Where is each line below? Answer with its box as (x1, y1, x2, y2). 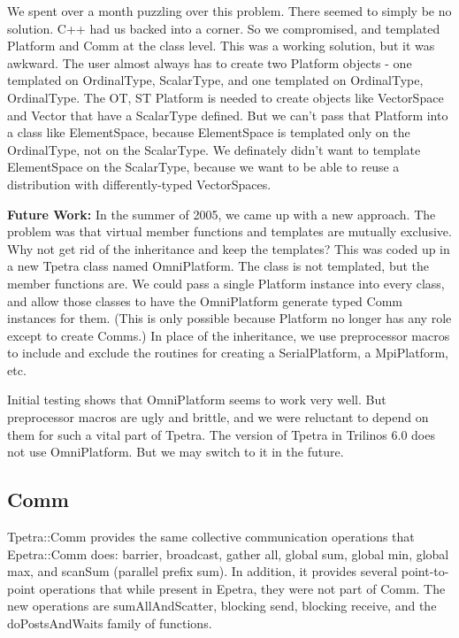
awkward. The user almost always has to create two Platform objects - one (7, 53, 412, 72)
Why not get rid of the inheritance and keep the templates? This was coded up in (7, 239, 450, 258)
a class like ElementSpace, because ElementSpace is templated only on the (7, 123, 410, 142)
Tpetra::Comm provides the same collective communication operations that (7, 527, 415, 546)
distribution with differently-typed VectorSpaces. (7, 174, 272, 193)
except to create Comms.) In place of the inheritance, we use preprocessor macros (7, 326, 450, 344)
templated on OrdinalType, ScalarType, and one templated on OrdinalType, (7, 71, 424, 89)
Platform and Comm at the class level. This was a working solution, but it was (7, 36, 435, 55)
